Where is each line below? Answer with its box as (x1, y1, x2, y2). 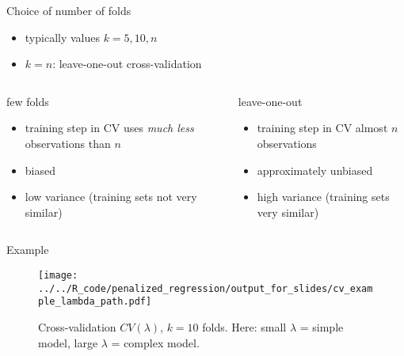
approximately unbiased (257, 161, 373, 178)
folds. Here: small (202, 318, 287, 335)
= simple (299, 318, 344, 335)
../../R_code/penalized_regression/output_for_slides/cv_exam (38, 282, 373, 294)
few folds (6, 93, 49, 109)
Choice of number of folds (6, 2, 131, 18)
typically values (25, 28, 100, 45)
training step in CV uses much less (25, 119, 194, 136)
